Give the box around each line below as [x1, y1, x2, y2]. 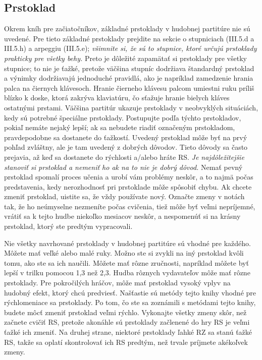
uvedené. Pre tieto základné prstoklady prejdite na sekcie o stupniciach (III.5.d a [4, 33, 254, 43]
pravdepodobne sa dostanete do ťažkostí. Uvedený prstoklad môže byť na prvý [4, 132, 247, 142]
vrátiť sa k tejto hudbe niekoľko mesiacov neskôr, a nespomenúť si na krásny [4, 211, 241, 221]
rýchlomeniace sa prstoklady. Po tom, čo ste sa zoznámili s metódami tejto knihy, [4, 297, 256, 308]
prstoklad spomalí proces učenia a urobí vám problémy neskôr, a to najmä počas [4, 171, 253, 182]
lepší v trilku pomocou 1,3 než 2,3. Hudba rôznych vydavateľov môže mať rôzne [4, 267, 250, 278]
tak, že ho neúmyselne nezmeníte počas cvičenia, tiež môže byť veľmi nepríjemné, [4, 201, 255, 211]
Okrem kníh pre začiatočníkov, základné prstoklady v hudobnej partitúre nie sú [4, 23, 250, 34]
